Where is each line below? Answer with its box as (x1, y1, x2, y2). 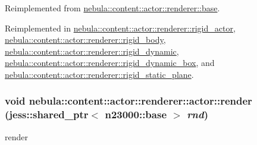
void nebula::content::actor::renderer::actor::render (5, 93, 252, 108)
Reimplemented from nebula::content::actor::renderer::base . (5, 2, 220, 14)
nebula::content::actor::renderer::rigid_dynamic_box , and (5, 56, 215, 69)
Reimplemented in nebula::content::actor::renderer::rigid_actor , (5, 21, 236, 34)
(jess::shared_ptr (5, 107, 89, 122)
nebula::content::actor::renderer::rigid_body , (5, 33, 166, 46)
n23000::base (105, 107, 167, 122)
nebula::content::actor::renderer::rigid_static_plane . (5, 68, 194, 80)
